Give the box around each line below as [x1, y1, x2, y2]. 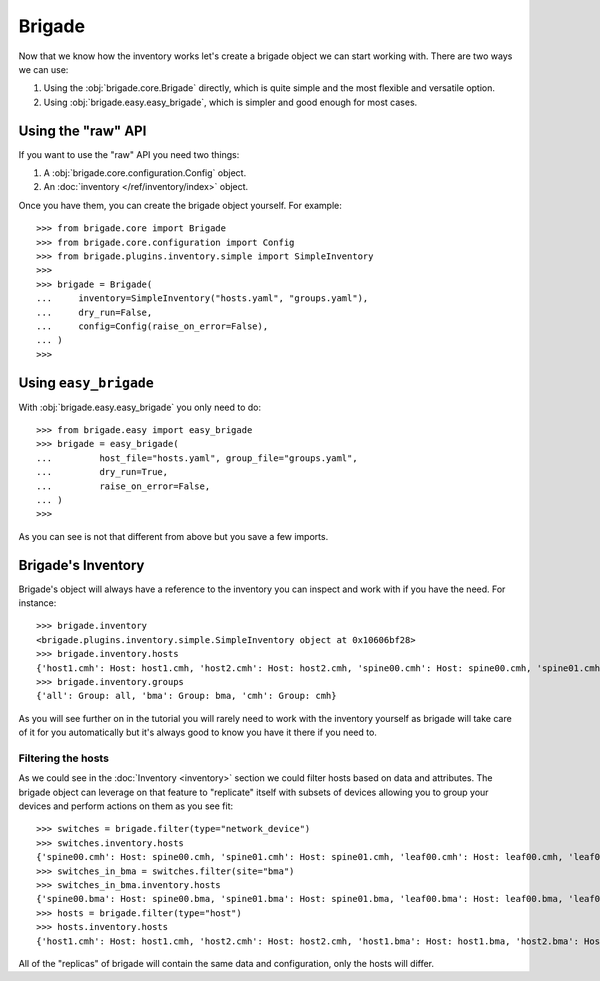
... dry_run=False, [36, 306, 153, 318]
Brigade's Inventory [18, 556, 145, 574]
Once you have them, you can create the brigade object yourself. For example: [18, 199, 342, 211]
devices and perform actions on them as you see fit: [18, 800, 234, 812]
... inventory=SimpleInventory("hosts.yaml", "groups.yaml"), [36, 293, 369, 304]
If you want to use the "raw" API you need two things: [18, 148, 240, 160]
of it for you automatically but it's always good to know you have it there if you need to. [18, 726, 377, 739]
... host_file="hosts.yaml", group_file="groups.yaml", [36, 452, 359, 464]
